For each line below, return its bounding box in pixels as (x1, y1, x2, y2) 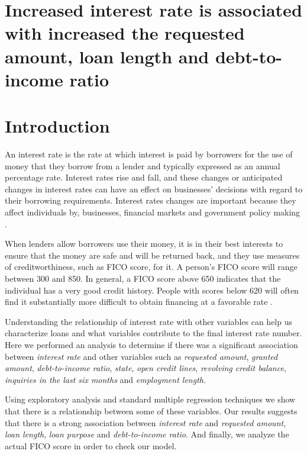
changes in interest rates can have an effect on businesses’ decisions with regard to (5, 182, 303, 195)
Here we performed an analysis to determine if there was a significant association (5, 338, 298, 350)
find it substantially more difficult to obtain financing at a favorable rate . (5, 295, 273, 308)
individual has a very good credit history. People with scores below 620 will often (5, 284, 299, 296)
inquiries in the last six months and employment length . (5, 373, 206, 385)
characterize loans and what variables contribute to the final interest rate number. (5, 327, 302, 339)
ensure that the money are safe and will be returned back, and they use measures (5, 249, 300, 261)
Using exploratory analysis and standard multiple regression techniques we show (5, 393, 296, 405)
